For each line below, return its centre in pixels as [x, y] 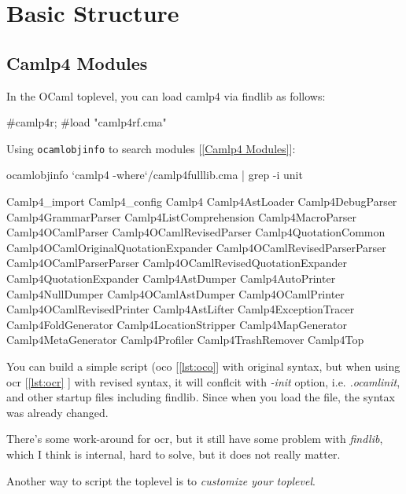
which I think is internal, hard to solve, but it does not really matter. [173, 454]
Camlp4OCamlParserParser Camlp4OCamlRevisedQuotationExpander [177, 263]
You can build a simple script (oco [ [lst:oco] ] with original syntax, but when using [203, 366]
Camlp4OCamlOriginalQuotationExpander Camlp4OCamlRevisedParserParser [196, 247]
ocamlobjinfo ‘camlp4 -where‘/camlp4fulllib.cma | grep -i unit [155, 175]
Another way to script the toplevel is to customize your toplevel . [161, 480]
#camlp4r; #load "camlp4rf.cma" [87, 122]
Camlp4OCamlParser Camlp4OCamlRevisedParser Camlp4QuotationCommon [196, 232]
